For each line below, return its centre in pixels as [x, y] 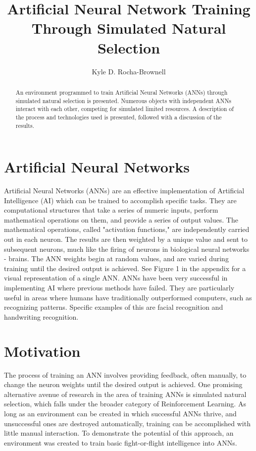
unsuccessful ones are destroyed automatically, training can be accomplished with [127, 423]
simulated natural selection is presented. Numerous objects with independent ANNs [124, 100]
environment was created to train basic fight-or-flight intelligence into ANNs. [121, 442]
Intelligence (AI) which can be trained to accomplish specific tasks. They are [120, 200]
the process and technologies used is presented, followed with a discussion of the [119, 117]
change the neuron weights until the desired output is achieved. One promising [123, 384]
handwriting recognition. [41, 316]
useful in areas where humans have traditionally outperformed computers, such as [128, 297]
